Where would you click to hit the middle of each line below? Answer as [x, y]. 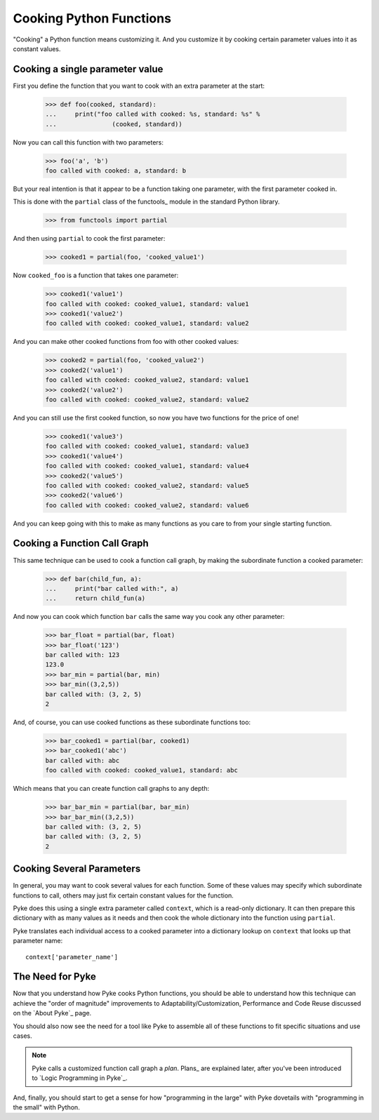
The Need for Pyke [54, 976]
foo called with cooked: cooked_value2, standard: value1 [147, 380]
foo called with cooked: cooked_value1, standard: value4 [147, 466]
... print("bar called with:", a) [112, 588]
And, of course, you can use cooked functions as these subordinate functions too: [132, 722]
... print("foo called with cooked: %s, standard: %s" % [153, 114]
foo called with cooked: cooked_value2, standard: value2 [147, 399]
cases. [22, 1036]
